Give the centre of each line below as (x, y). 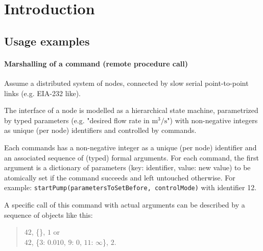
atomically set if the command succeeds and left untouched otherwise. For (120, 177)
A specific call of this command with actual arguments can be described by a (125, 204)
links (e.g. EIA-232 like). (42, 93)
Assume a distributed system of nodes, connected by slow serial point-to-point (126, 83)
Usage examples (47, 41)
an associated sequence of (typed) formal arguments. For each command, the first (131, 157)
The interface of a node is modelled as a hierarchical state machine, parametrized (131, 110)
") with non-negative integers (212, 120)
